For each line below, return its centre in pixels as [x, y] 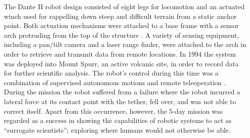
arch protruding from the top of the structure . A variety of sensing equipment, [122, 35]
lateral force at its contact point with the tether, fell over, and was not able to [120, 101]
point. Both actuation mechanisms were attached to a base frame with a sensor [121, 25]
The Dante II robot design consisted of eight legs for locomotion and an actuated [124, 6]
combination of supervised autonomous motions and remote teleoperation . [115, 82]
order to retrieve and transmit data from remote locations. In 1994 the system [120, 54]
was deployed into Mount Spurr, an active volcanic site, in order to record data [121, 63]
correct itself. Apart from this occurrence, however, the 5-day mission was [113, 111]
